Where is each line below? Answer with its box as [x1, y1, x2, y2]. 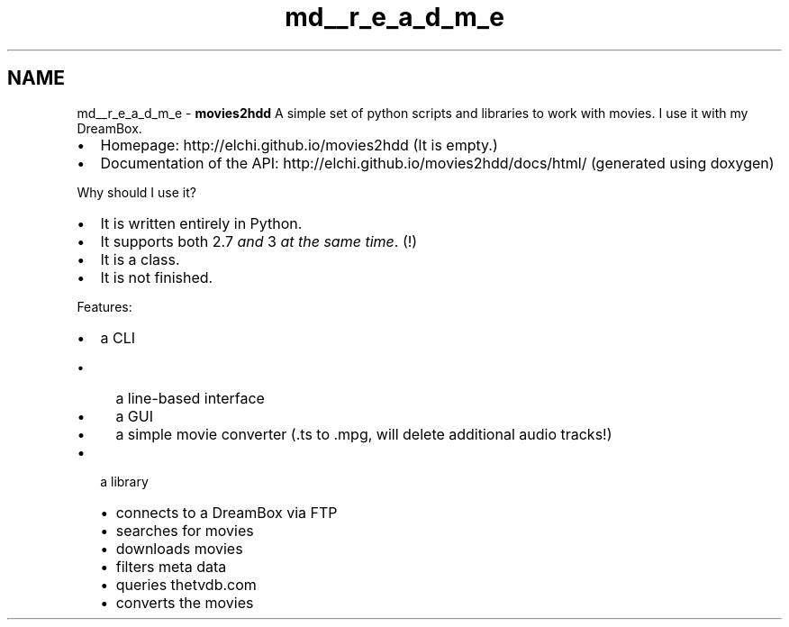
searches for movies [115, 521, 254, 540]
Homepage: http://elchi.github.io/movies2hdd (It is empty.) [100, 135, 498, 154]
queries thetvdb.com [115, 575, 257, 594]
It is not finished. [100, 268, 213, 286]
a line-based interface [115, 388, 265, 407]
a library [100, 473, 149, 489]
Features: [77, 298, 132, 314]
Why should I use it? [77, 184, 196, 200]
